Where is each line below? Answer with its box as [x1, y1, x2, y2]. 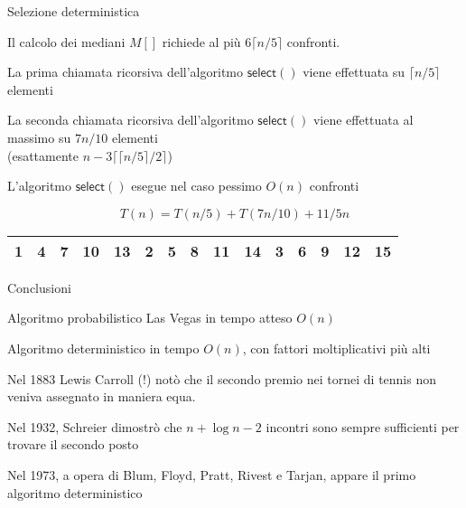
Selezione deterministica [7, 2, 140, 20]
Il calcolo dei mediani [7, 32, 126, 51]
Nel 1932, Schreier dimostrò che [7, 417, 182, 436]
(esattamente [7, 146, 79, 165]
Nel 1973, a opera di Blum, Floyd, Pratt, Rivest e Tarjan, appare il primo [7, 465, 416, 484]
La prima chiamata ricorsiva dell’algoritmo [7, 62, 243, 81]
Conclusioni [7, 278, 71, 296]
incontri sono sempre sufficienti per [266, 417, 460, 436]
